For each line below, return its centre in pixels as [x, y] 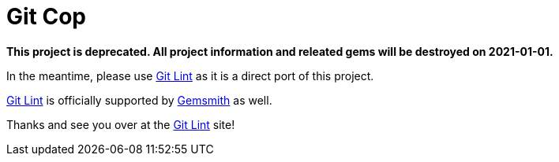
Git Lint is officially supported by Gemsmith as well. [139, 100]
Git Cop [47, 17]
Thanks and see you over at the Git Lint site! [121, 124]
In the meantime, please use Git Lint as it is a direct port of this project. [190, 75]
